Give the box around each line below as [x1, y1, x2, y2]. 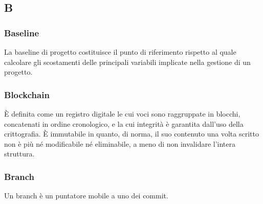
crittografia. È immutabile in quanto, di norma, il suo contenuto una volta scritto [4, 128, 259, 139]
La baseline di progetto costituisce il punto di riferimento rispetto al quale [4, 47, 236, 57]
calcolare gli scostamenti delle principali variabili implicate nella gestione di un [4, 56, 251, 67]
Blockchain [4, 88, 50, 101]
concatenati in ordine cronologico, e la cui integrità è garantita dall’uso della [4, 118, 244, 129]
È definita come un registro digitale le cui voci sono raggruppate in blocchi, [4, 108, 240, 119]
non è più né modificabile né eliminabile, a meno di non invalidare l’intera [4, 138, 236, 149]
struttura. [4, 148, 35, 159]
